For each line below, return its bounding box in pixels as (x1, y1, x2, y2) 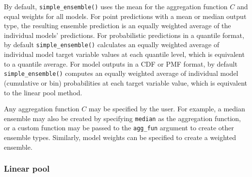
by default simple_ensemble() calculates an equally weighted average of (4, 39, 220, 50)
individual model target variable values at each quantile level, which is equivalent (4, 49, 245, 59)
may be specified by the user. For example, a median (88, 104, 245, 114)
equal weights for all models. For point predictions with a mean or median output (4, 11, 247, 21)
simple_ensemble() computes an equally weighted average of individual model (4, 68, 238, 78)
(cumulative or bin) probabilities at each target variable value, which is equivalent (4, 77, 247, 88)
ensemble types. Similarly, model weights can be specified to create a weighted (4, 132, 236, 142)
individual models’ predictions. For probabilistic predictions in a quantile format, (4, 30, 244, 40)
